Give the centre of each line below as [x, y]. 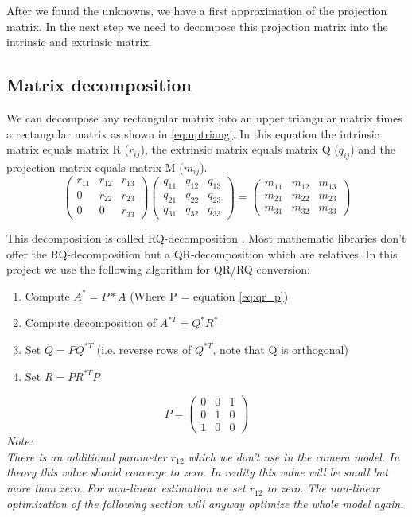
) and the [373, 149]
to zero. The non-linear [323, 488]
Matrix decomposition [99, 85]
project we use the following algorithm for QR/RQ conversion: [158, 269]
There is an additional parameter [87, 456]
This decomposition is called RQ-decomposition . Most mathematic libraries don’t [206, 237]
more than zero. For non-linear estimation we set [126, 488]
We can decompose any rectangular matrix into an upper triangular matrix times [204, 117]
